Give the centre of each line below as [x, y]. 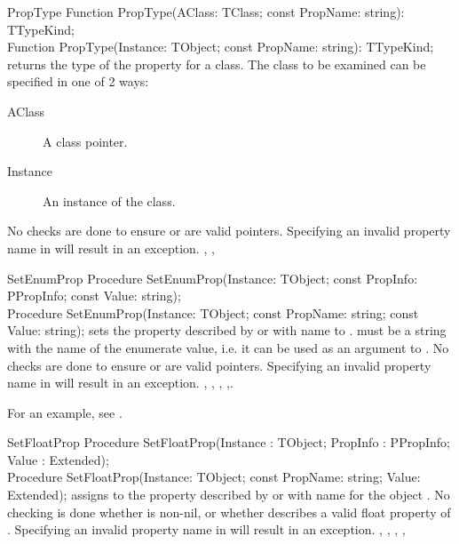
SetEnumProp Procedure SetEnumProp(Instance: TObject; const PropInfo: [213, 278]
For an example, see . [65, 412]
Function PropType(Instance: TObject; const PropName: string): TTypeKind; [221, 47]
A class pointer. [85, 141]
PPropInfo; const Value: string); [94, 296]
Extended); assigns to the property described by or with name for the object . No [229, 495]
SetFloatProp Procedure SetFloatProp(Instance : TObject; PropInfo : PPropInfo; [229, 442]
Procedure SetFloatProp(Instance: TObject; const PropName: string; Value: [214, 477]
